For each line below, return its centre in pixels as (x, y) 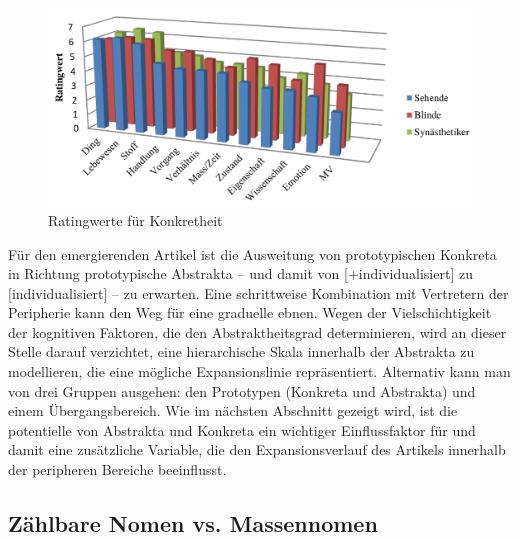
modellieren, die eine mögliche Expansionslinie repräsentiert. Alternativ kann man (259, 371)
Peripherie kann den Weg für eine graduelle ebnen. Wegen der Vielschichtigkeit (250, 312)
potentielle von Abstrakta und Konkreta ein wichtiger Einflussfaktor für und (242, 429)
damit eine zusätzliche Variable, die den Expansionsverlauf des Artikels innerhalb (257, 449)
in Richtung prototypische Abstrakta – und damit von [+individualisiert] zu (240, 273)
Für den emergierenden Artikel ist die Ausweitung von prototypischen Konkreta (252, 253)
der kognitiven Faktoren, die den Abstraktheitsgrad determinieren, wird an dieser (257, 331)
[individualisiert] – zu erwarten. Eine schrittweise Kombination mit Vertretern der (258, 292)
